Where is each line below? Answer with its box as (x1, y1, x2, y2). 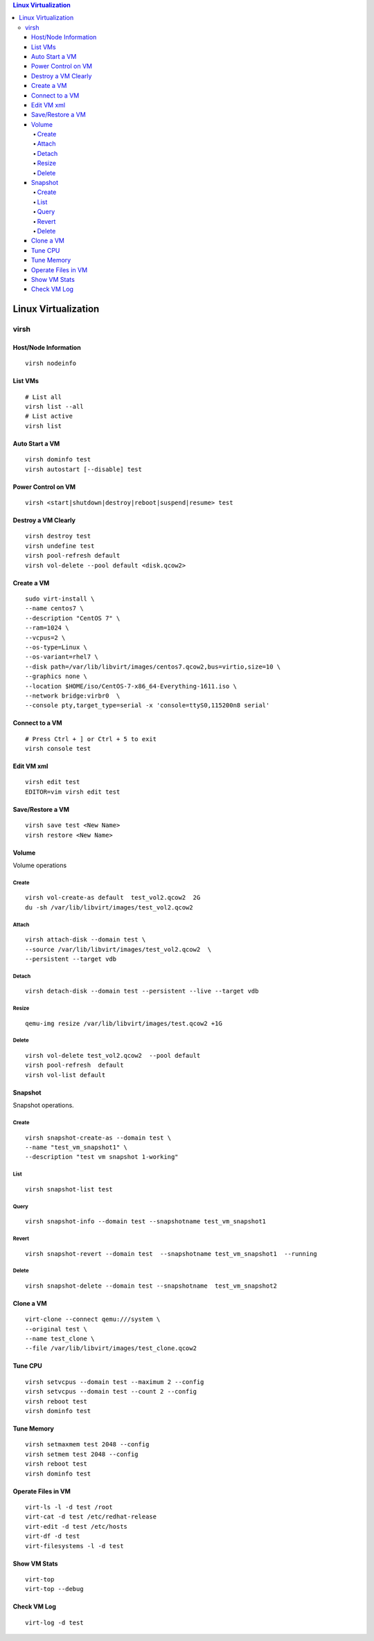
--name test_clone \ (25, 1335, 95, 1343)
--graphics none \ (25, 673, 88, 680)
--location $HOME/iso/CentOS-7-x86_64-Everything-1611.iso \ (25, 682, 237, 690)
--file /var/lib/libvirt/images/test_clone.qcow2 (25, 1345, 197, 1352)
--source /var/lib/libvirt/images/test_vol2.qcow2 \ (25, 946, 211, 953)
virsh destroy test (25, 532, 91, 540)
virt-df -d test (25, 1532, 80, 1541)
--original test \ (25, 1325, 88, 1333)
